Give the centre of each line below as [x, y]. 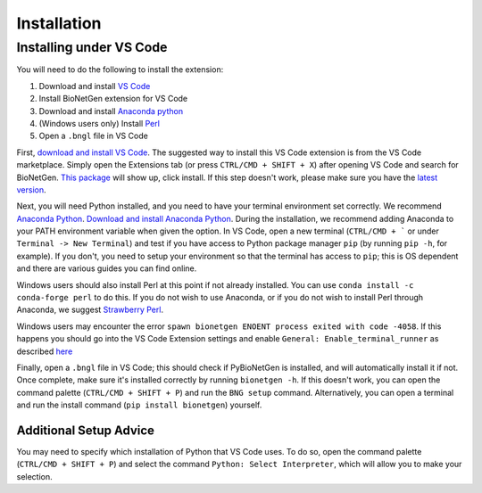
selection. [34, 476]
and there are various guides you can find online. [107, 268]
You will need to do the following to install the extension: [120, 70]
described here [45, 351]
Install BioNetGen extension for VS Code [113, 99]
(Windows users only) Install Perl [100, 123]
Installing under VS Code [92, 47]
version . [31, 189]
